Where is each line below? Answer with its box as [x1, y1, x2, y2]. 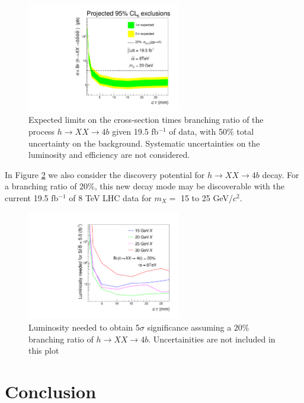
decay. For [262, 168, 299, 180]
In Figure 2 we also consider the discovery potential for [5, 168, 205, 180]
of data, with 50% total [169, 125, 254, 137]
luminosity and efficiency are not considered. [28, 148, 190, 161]
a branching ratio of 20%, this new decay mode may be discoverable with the [5, 180, 284, 192]
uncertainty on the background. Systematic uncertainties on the [28, 137, 260, 149]
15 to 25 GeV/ [180, 191, 233, 204]
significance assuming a [147, 321, 232, 333]
